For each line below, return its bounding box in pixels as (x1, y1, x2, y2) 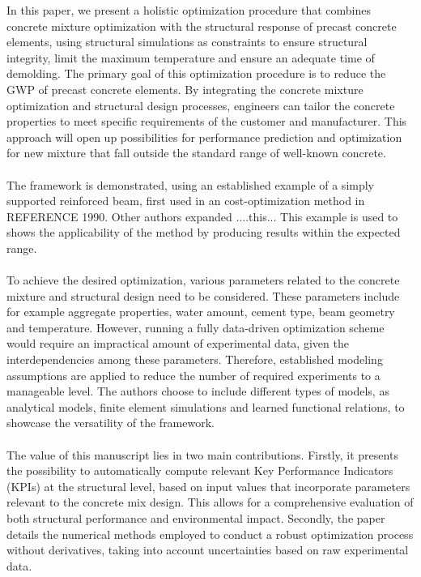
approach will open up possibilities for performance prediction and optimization (6, 128, 402, 145)
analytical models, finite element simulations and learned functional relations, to (6, 398, 405, 415)
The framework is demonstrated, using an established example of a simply (6, 176, 375, 193)
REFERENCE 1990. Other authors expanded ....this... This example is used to (6, 207, 398, 224)
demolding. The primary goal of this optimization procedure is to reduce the (6, 65, 386, 82)
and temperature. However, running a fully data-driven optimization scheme (6, 318, 385, 336)
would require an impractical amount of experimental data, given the (6, 335, 349, 352)
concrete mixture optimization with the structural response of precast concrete (6, 17, 397, 34)
